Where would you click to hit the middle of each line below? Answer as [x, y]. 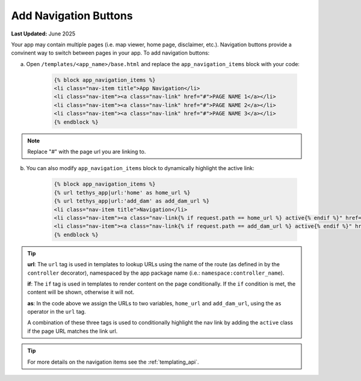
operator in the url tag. [57, 312]
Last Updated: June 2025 [43, 34]
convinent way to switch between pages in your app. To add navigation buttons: [110, 53]
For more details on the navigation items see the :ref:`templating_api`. [113, 362]
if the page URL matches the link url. [73, 331]
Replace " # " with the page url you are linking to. [87, 152]
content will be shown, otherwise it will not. [81, 292]
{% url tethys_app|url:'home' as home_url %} [122, 193]
